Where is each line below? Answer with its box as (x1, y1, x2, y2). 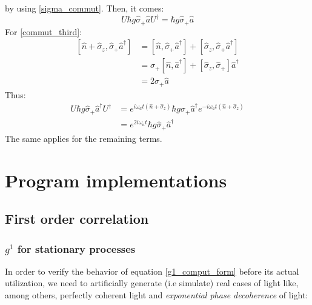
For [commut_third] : (5, 25, 82, 38)
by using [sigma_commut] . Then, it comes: (5, 2, 164, 14)
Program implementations (5, 167, 227, 192)
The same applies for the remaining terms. (5, 132, 162, 144)
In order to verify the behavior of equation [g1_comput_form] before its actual (5, 264, 299, 277)
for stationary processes (17, 241, 136, 256)
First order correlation (5, 209, 149, 228)
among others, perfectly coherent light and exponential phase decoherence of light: (5, 289, 308, 301)
